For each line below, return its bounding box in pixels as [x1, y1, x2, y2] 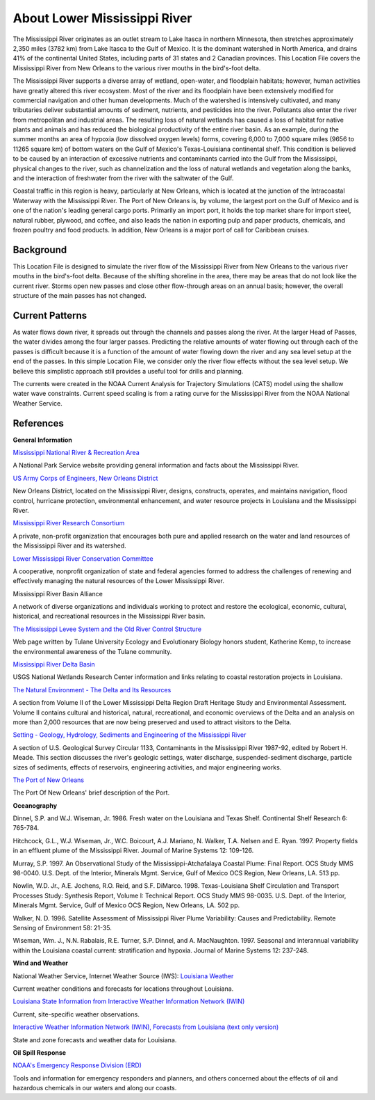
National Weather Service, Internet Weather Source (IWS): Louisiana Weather [12, 971, 234, 980]
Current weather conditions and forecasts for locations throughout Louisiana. [12, 985, 234, 993]
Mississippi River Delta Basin [12, 660, 95, 669]
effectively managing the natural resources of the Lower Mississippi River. [12, 577, 225, 585]
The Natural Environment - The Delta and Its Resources [12, 685, 172, 694]
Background [12, 244, 67, 255]
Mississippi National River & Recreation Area [12, 448, 140, 456]
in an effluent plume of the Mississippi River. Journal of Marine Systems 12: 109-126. [12, 846, 254, 855]
